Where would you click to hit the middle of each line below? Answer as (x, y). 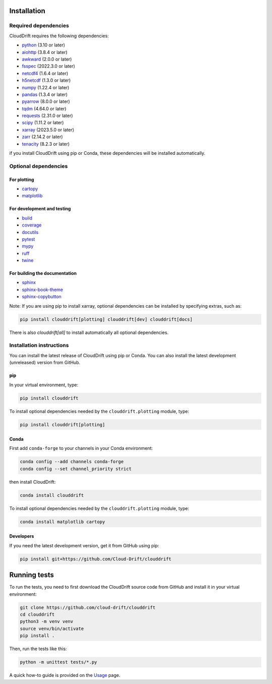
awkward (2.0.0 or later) (47, 59)
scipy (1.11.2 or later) (43, 123)
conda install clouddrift (52, 495)
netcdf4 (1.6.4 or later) (45, 73)
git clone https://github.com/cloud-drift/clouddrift (88, 607)
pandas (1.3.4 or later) (45, 94)
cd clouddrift (37, 615)
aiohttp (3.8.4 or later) (45, 52)
